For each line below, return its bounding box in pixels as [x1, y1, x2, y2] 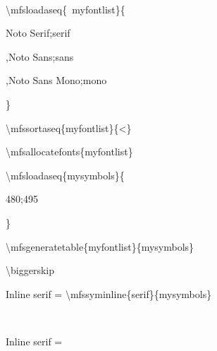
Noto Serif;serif [6, 25, 70, 40]
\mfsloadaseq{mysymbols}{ [6, 167, 125, 182]
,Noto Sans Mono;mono [6, 73, 107, 88]
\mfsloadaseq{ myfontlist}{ [6, 1, 125, 16]
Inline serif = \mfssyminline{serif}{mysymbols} [6, 286, 212, 301]
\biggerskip [6, 263, 54, 278]
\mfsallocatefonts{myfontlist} [6, 144, 133, 159]
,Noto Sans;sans [6, 49, 74, 64]
